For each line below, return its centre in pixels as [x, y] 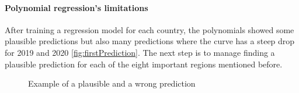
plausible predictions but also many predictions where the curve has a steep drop [150, 41]
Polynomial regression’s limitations [77, 7]
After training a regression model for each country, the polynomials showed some [149, 29]
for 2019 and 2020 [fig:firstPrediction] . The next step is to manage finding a [140, 52]
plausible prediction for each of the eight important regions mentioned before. [144, 64]
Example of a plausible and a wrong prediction [112, 83]
